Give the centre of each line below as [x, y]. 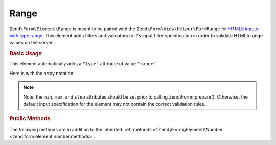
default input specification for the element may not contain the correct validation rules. [114, 104]
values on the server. [31, 43]
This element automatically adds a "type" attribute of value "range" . [84, 64]
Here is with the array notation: [42, 73]
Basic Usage [26, 54]
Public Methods [30, 119]
